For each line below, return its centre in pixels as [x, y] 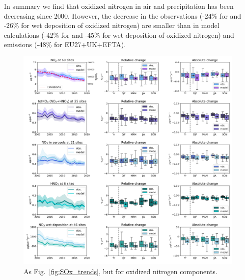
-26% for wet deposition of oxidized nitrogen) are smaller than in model [112, 25]
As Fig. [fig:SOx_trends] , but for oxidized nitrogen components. [121, 271]
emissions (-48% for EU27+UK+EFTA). [65, 44]
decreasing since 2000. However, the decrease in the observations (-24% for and [123, 15]
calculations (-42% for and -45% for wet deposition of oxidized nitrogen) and [119, 35]
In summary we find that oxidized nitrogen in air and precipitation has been [119, 6]
